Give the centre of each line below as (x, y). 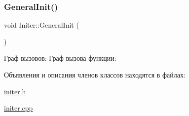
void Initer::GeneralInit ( (41, 25)
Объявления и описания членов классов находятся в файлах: (95, 75)
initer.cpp (19, 108)
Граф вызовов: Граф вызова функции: (60, 58)
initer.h (15, 91)
